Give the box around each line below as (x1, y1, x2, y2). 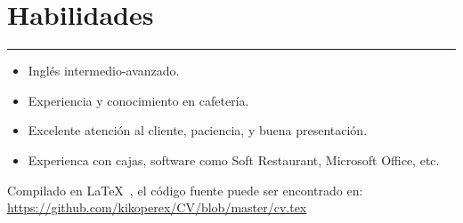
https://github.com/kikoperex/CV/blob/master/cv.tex (7, 198, 307, 217)
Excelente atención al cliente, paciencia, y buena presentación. (28, 121, 368, 139)
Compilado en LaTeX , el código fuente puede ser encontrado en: (7, 180, 363, 199)
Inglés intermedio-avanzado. (28, 61, 180, 80)
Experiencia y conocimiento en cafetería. (28, 91, 249, 109)
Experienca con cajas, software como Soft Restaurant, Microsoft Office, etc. (28, 150, 440, 169)
